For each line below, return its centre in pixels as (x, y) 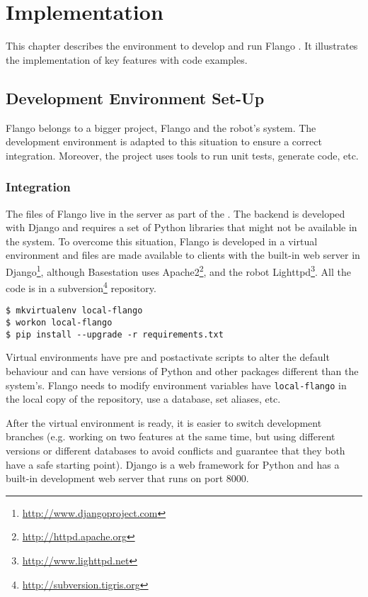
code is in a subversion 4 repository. (81, 287)
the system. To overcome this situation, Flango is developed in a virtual (162, 241)
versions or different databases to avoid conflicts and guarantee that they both (176, 450)
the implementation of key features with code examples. (127, 59)
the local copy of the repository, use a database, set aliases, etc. (143, 399)
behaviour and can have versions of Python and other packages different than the (182, 370)
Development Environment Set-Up (135, 97)
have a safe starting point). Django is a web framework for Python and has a (173, 464)
